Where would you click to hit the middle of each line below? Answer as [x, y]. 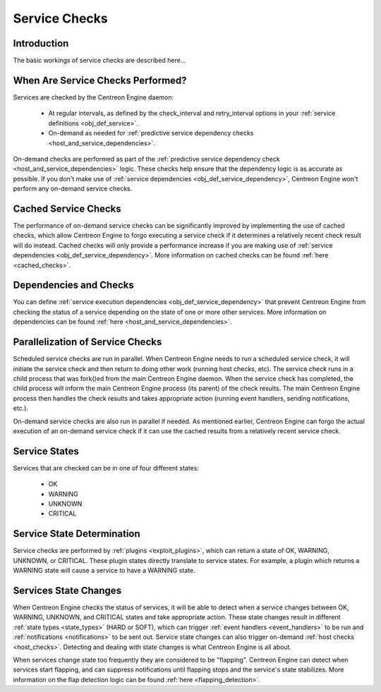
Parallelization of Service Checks [87, 342]
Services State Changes [67, 590]
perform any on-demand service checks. [73, 189]
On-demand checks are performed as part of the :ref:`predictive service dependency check [146, 159]
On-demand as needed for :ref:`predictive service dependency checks [151, 133]
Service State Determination [77, 534]
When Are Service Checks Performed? [100, 80]
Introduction [41, 43]
